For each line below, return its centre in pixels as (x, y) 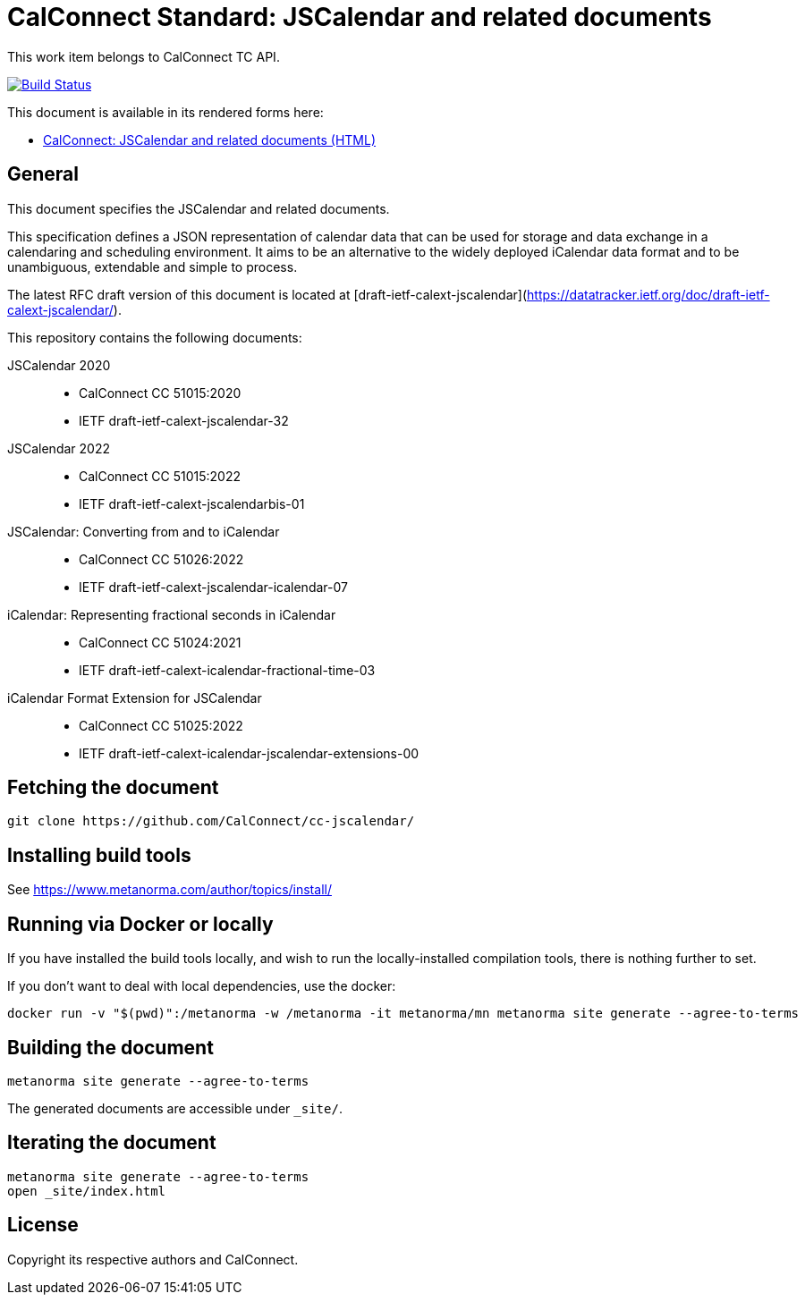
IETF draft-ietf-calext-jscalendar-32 (184, 420)
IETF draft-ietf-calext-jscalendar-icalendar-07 (213, 587)
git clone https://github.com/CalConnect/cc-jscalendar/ (211, 821)
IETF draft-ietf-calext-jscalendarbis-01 (192, 503)
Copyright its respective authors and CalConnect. (153, 1259)
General (43, 174)
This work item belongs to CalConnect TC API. (144, 56)
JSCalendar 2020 (59, 365)
